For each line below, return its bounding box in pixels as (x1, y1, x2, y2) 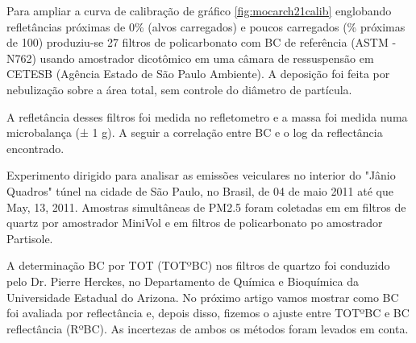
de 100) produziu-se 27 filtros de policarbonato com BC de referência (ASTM (6, 34, 389, 51)
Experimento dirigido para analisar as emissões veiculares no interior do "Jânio (6, 167, 396, 184)
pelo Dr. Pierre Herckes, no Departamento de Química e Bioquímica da (6, 272, 359, 289)
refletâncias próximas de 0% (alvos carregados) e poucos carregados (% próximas (6, 18, 406, 35)
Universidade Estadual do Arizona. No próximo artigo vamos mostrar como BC (6, 288, 399, 305)
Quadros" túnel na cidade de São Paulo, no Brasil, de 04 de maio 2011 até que (6, 182, 393, 199)
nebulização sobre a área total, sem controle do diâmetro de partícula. (6, 81, 352, 97)
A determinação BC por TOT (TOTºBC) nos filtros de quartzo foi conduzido (6, 257, 390, 274)
